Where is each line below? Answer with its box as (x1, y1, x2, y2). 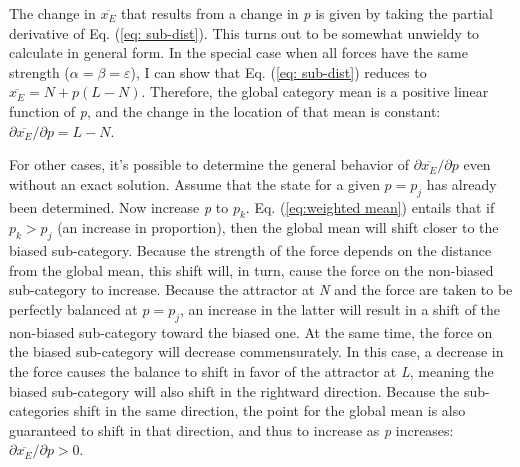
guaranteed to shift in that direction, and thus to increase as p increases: (9, 419, 454, 440)
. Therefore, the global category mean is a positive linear (141, 81, 489, 102)
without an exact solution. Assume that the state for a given (9, 173, 380, 194)
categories (9, 400, 69, 421)
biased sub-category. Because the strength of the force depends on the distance (9, 240, 492, 261)
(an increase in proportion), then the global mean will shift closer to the (57, 217, 499, 238)
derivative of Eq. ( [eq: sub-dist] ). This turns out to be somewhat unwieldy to (9, 22, 480, 43)
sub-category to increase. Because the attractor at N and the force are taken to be (9, 279, 513, 300)
